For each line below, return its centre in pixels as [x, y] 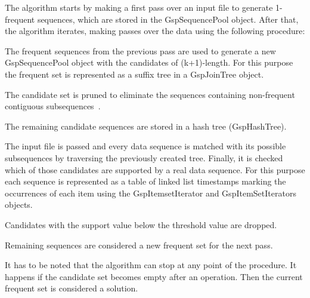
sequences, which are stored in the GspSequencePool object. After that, [168, 19]
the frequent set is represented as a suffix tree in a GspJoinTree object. [134, 74]
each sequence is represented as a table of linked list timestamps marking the [145, 181]
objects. [19, 205]
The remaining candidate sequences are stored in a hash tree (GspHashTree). [146, 126]
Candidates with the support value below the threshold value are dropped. [141, 224]
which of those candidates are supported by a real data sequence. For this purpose [155, 169]
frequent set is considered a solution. [72, 288]
